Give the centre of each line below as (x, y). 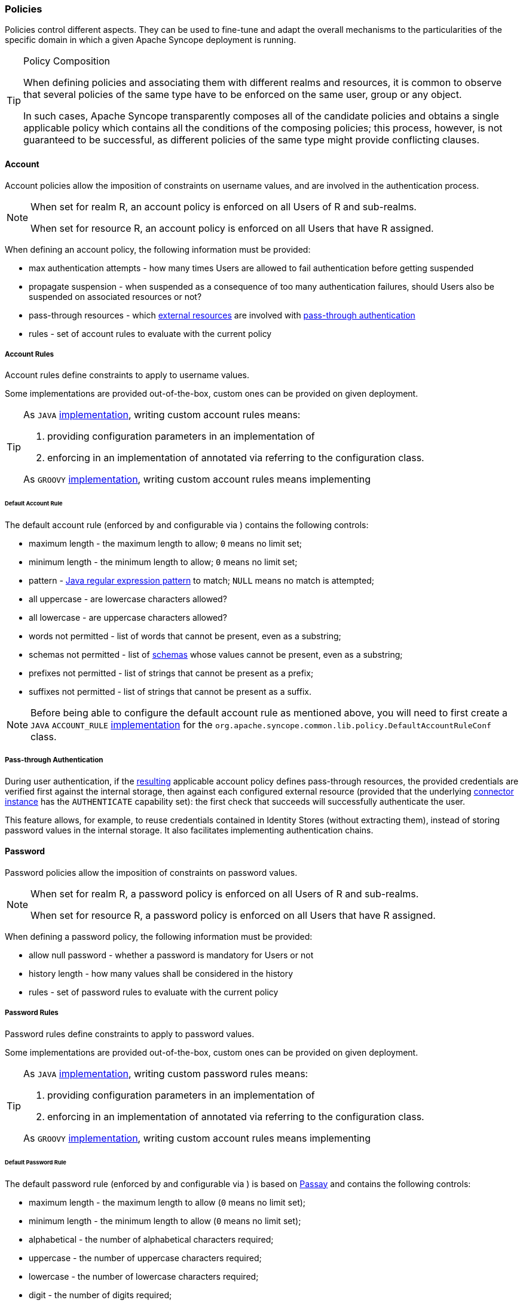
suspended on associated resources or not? (115, 296)
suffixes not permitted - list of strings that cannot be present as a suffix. (170, 692)
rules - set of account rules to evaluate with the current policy (150, 333)
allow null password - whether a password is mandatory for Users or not (171, 955)
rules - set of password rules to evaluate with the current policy (154, 992)
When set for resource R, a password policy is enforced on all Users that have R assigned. (233, 916)
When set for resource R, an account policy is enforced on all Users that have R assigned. (232, 228)
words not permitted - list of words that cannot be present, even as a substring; (185, 636)
